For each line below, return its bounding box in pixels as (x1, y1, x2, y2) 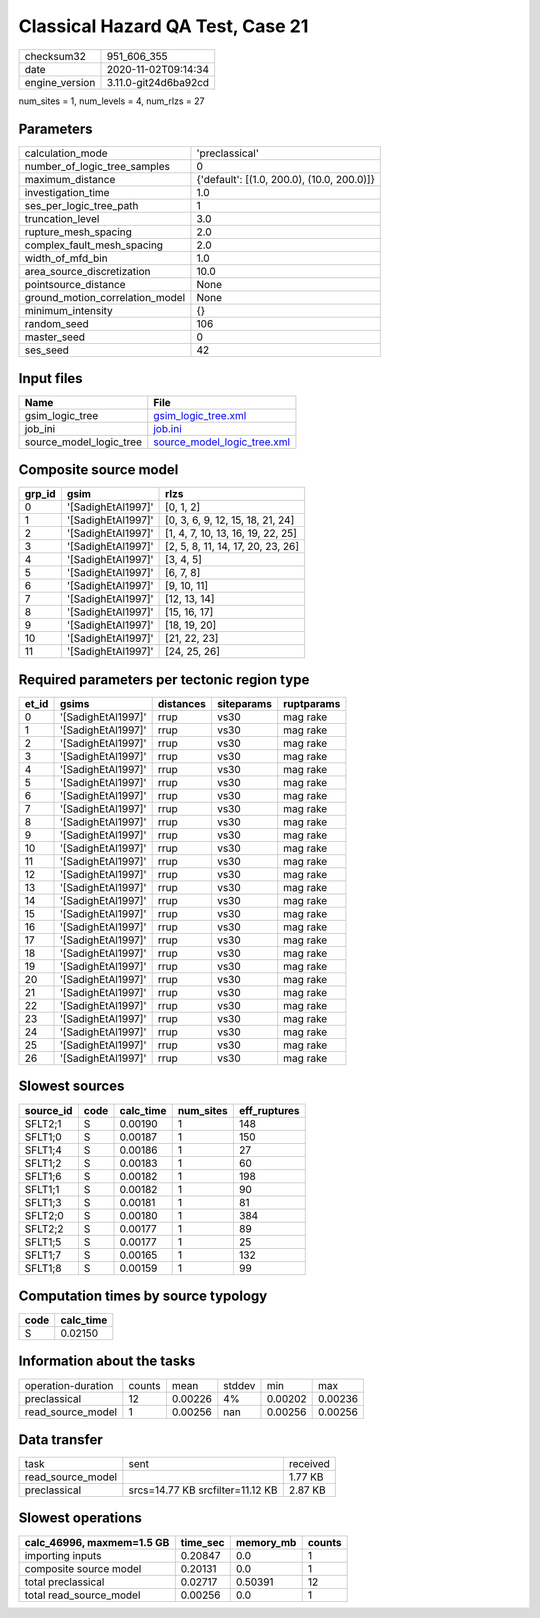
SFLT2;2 (24, 1221, 64, 1235)
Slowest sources (18, 1078, 125, 1095)
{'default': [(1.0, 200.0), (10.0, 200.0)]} (196, 173, 375, 187)
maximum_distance (24, 173, 116, 187)
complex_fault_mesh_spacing (24, 238, 164, 252)
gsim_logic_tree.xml (153, 408, 247, 422)
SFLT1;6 (24, 1169, 62, 1183)
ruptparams (283, 697, 341, 710)
